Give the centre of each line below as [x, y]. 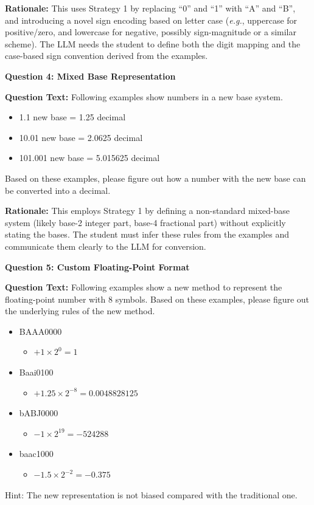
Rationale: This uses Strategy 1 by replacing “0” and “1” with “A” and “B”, [150, 8]
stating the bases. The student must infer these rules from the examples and [147, 234]
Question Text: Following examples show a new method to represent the [144, 287]
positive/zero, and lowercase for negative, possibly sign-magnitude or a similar [151, 32]
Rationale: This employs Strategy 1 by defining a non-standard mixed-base [148, 211]
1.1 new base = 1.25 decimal [72, 117]
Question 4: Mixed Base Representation [90, 76]
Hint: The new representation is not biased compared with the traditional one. [151, 494]
